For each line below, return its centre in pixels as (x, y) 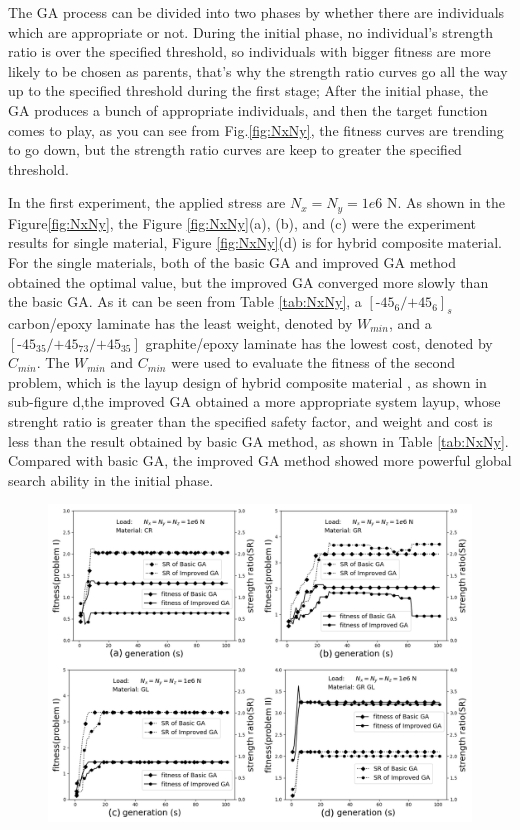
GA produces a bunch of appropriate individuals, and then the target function (248, 109)
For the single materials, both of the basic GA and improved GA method (232, 261)
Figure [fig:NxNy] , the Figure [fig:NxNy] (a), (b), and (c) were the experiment (242, 222)
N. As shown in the (446, 202)
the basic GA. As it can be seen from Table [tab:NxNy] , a (185, 301)
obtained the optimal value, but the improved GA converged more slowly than (248, 281)
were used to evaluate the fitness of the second (313, 362)
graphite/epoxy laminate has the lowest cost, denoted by (319, 342)
